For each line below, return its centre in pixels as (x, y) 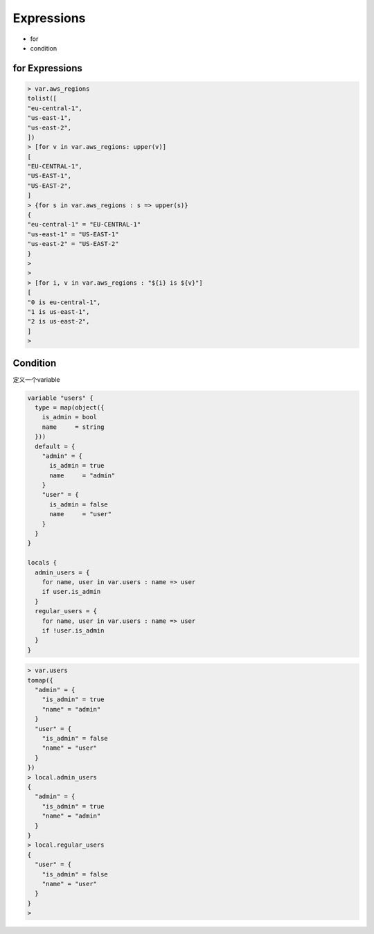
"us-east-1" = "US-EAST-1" (73, 234)
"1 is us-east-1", (59, 311)
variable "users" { (60, 398)
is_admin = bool (69, 417)
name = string (73, 427)
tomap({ (40, 680)
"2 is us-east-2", (59, 321)
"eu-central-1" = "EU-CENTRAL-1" (84, 224)
